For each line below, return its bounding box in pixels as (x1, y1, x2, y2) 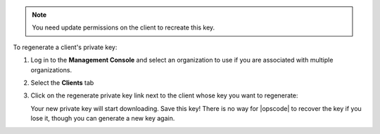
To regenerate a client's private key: (13, 43, 118, 51)
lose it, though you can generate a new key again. (30, 114, 175, 123)
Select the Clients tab (30, 78, 94, 87)
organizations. (30, 65, 72, 74)
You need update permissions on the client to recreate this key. (32, 23, 215, 32)
